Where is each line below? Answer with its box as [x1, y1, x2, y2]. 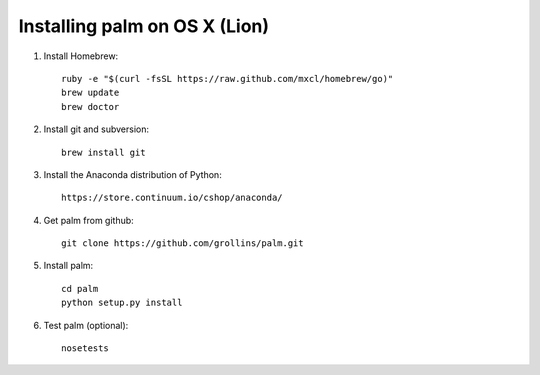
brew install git [61, 146, 146, 158]
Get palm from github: [43, 214, 134, 226]
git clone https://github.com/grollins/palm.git [61, 238, 304, 249]
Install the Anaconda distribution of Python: [43, 168, 222, 180]
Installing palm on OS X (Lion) [18, 15, 270, 37]
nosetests [61, 343, 109, 354]
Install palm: [43, 260, 94, 272]
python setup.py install [61, 297, 183, 309]
